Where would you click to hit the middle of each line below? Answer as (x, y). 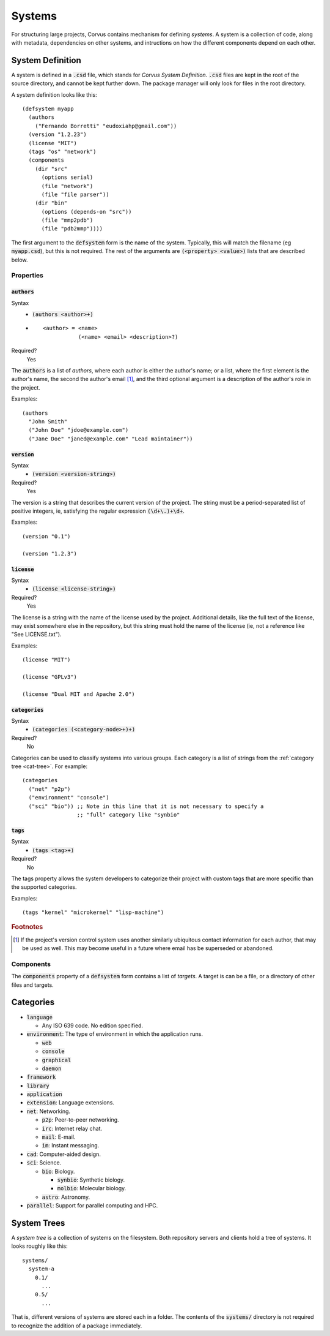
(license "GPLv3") (50, 677)
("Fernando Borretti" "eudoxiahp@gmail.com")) (106, 126)
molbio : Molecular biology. (92, 1188)
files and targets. (33, 985)
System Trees (38, 1223)
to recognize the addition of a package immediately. (77, 1326)
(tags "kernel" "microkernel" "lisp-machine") (93, 912)
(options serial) (67, 177)
